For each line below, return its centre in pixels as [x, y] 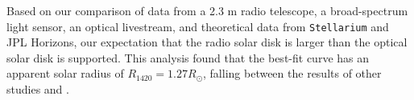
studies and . [38, 89]
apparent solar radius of [65, 73]
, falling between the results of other [292, 73]
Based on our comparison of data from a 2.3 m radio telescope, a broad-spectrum [207, 10]
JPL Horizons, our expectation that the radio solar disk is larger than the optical [207, 42]
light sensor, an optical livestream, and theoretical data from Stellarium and [198, 26]
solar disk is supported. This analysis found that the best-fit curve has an [188, 57]
